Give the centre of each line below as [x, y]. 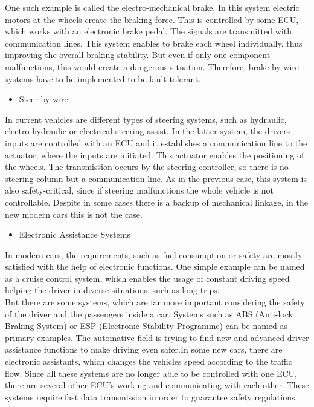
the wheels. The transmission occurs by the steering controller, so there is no [147, 167]
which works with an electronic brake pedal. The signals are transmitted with [148, 31]
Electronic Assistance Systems [75, 234]
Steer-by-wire [43, 99]
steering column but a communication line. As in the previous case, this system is [156, 178]
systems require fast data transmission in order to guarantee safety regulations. [151, 396]
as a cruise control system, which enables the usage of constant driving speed [147, 278]
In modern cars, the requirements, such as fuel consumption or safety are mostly [154, 254]
